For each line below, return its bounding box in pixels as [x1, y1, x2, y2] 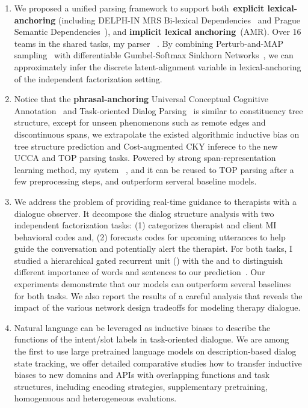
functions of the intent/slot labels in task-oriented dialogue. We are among [14, 333, 289, 346]
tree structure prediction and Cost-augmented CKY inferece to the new [14, 139, 278, 152]
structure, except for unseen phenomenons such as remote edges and [14, 116, 266, 129]
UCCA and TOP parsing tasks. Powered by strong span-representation [14, 151, 276, 164]
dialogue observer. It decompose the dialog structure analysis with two [14, 207, 274, 219]
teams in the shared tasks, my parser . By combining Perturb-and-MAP [14, 37, 284, 49]
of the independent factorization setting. [14, 72, 162, 85]
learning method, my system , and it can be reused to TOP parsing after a [14, 163, 294, 175]
